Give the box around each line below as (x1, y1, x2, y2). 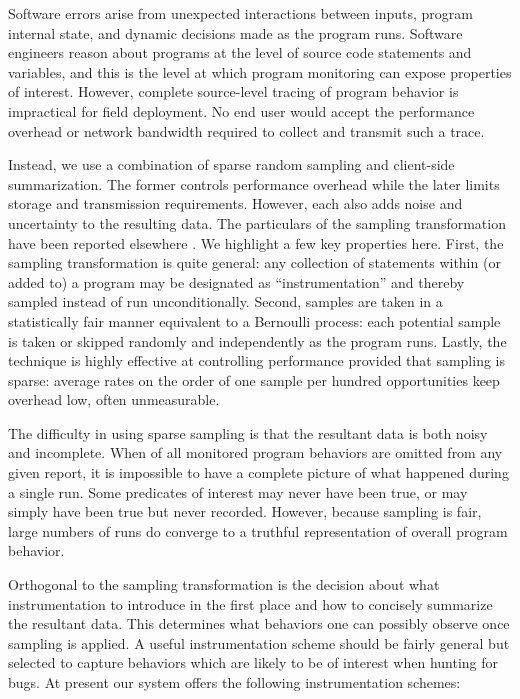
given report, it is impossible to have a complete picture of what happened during (8, 462, 509, 483)
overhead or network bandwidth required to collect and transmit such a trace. (8, 120, 485, 141)
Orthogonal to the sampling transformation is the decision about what (8, 574, 440, 595)
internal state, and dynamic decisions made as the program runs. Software (8, 22, 463, 43)
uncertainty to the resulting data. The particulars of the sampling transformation (8, 212, 506, 233)
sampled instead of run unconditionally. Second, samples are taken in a (8, 291, 443, 312)
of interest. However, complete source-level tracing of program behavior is (8, 81, 459, 102)
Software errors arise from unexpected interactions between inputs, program (8, 3, 473, 23)
